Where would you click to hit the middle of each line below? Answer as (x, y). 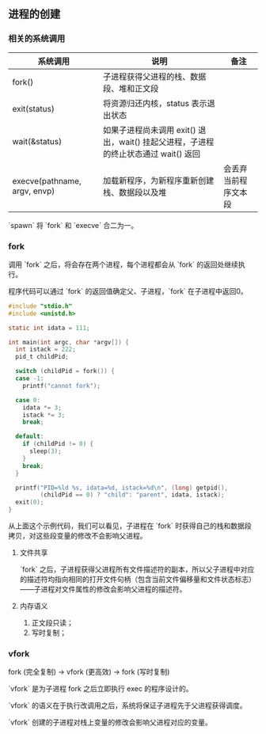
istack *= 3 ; (44, 415)
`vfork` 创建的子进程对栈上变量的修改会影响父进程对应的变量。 (110, 722)
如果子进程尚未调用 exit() (149, 130)
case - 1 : (30, 378)
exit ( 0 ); (30, 502)
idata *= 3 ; (42, 407)
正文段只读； (52, 623)
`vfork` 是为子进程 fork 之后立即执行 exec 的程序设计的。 (101, 689)
